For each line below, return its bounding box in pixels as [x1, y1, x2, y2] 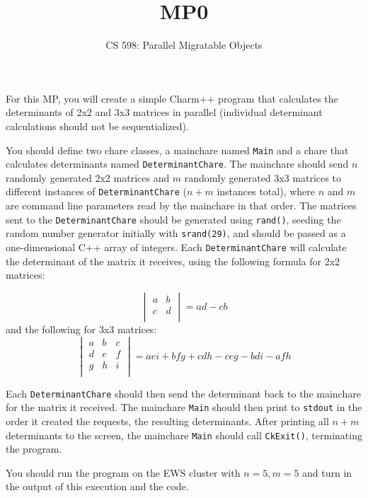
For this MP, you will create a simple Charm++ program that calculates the [6, 91, 338, 105]
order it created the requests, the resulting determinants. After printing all [6, 414, 329, 429]
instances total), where [217, 184, 316, 199]
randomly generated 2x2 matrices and [6, 170, 170, 185]
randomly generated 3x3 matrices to [184, 170, 341, 185]
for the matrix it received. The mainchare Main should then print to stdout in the [6, 400, 362, 415]
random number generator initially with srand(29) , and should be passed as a [6, 226, 346, 241]
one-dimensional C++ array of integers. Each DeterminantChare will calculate [6, 239, 347, 254]
